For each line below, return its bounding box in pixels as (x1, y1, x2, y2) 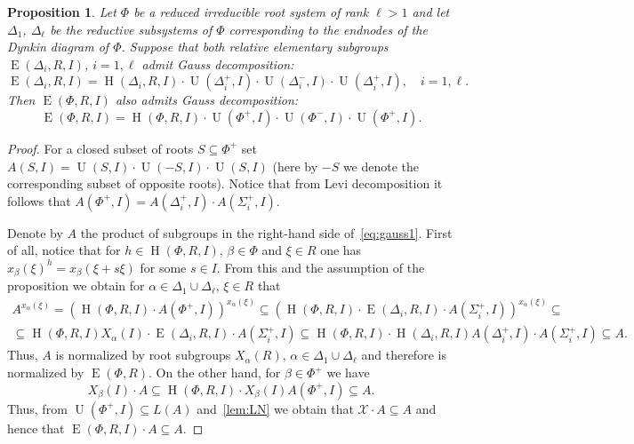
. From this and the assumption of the (216, 258, 425, 276)
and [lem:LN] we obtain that (197, 399, 354, 417)
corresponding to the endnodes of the (229, 20, 428, 38)
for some (140, 258, 187, 276)
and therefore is (361, 345, 446, 364)
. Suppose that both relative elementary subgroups (121, 37, 389, 56)
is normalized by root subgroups (55, 345, 231, 364)
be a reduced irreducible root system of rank (133, 3, 369, 20)
